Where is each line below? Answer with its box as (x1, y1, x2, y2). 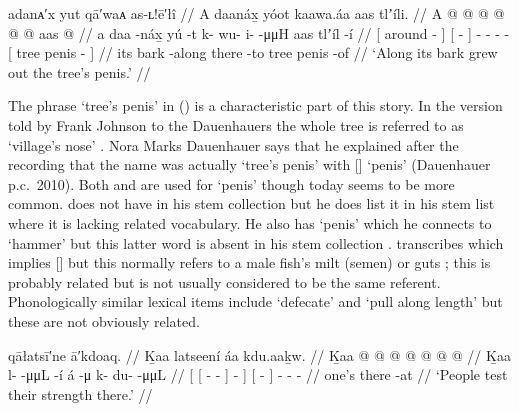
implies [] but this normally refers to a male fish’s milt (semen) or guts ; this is (8, 252, 491, 273)
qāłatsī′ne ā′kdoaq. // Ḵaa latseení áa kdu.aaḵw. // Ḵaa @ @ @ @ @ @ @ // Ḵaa (8, 344, 511, 365)
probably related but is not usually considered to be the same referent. (8, 271, 441, 292)
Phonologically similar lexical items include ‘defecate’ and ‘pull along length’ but (8, 291, 503, 312)
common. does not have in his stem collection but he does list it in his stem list (8, 193, 495, 214)
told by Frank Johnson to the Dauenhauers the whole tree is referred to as (8, 114, 464, 135)
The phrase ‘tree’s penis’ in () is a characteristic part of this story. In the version (8, 95, 503, 116)
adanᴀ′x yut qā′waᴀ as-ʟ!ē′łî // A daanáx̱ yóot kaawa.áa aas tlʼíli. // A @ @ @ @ (8, 3, 505, 23)
